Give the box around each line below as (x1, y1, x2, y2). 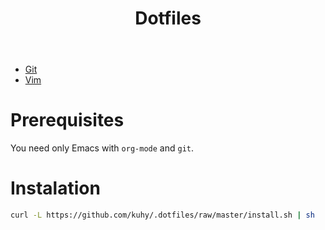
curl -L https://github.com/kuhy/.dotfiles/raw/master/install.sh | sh (10, 210, 315, 221)
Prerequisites (10, 109, 125, 132)
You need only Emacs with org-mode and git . (10, 142, 194, 154)
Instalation (10, 177, 101, 200)
